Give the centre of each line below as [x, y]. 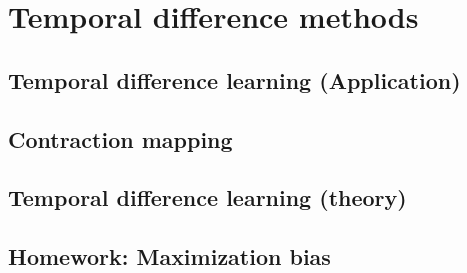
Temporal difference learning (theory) [207, 197]
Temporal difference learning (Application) [234, 79]
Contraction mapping [120, 138]
